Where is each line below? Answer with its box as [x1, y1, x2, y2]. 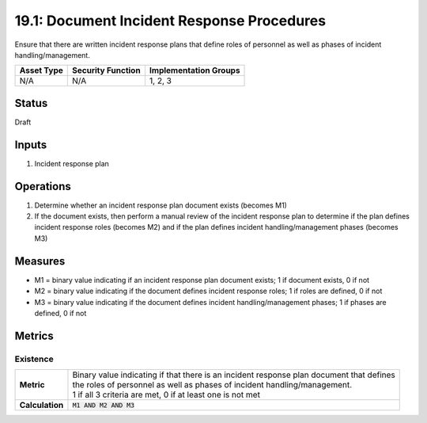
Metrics [14, 329, 55, 342]
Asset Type [19, 65, 63, 76]
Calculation [19, 400, 64, 411]
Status [14, 96, 48, 110]
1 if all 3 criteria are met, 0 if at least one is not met [72, 389, 261, 400]
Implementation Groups [149, 65, 240, 76]
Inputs [14, 138, 47, 151]
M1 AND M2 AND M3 [72, 401, 134, 410]
